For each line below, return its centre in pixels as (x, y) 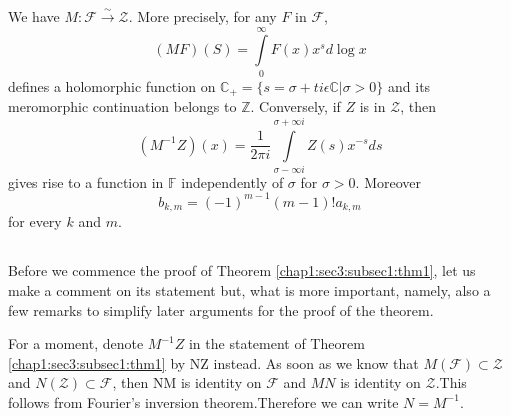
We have (34, 16)
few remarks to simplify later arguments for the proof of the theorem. (221, 309)
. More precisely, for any (202, 16)
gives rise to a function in (86, 181)
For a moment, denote (76, 343)
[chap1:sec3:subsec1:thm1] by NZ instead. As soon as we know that (213, 362)
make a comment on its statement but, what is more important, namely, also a (249, 290)
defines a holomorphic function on (112, 85)
